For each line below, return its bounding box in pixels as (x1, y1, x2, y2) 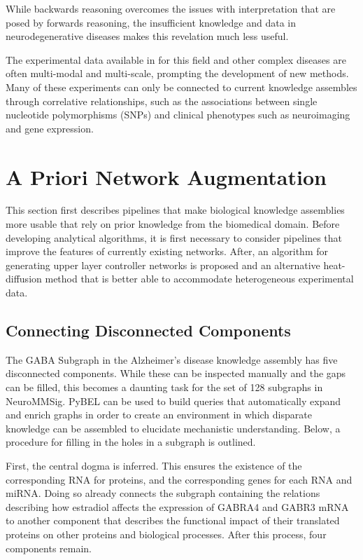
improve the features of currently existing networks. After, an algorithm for (6, 244, 329, 259)
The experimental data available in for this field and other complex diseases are (6, 52, 346, 67)
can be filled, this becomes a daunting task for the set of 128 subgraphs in (6, 380, 323, 395)
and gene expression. (6, 121, 94, 135)
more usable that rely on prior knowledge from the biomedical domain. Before (6, 217, 340, 231)
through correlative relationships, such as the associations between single (6, 93, 318, 108)
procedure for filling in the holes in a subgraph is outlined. (6, 435, 256, 449)
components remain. (6, 540, 92, 555)
